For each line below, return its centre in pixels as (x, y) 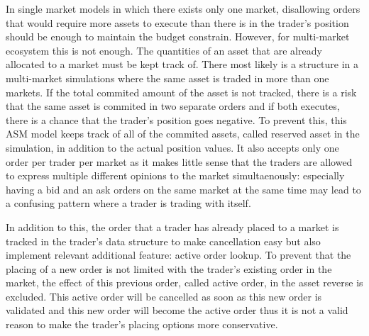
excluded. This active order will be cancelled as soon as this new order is (164, 296)
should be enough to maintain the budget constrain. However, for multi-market (178, 37)
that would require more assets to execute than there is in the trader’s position (177, 22)
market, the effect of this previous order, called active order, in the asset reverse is (184, 282)
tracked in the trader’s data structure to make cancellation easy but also (163, 241)
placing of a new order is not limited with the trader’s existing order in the (169, 268)
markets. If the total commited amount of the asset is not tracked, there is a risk (181, 92)
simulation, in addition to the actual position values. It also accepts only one (172, 147)
